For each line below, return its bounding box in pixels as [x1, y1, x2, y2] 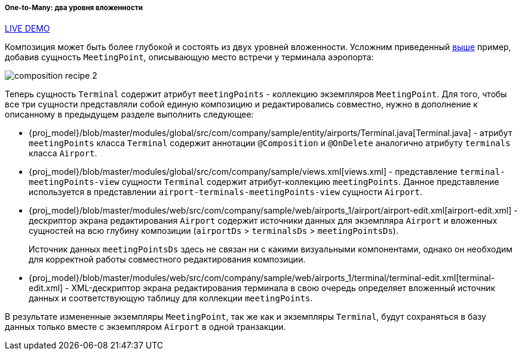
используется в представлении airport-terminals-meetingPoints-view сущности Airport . [29, 187, 422, 197]
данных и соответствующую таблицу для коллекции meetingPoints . [29, 293, 313, 304]
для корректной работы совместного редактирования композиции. [29, 254, 306, 265]
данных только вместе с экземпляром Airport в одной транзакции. [5, 322, 286, 332]
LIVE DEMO [5, 23, 50, 34]
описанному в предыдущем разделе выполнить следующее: [5, 109, 254, 120]
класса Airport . [29, 148, 97, 159]
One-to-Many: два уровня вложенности [5, 4, 143, 12]
